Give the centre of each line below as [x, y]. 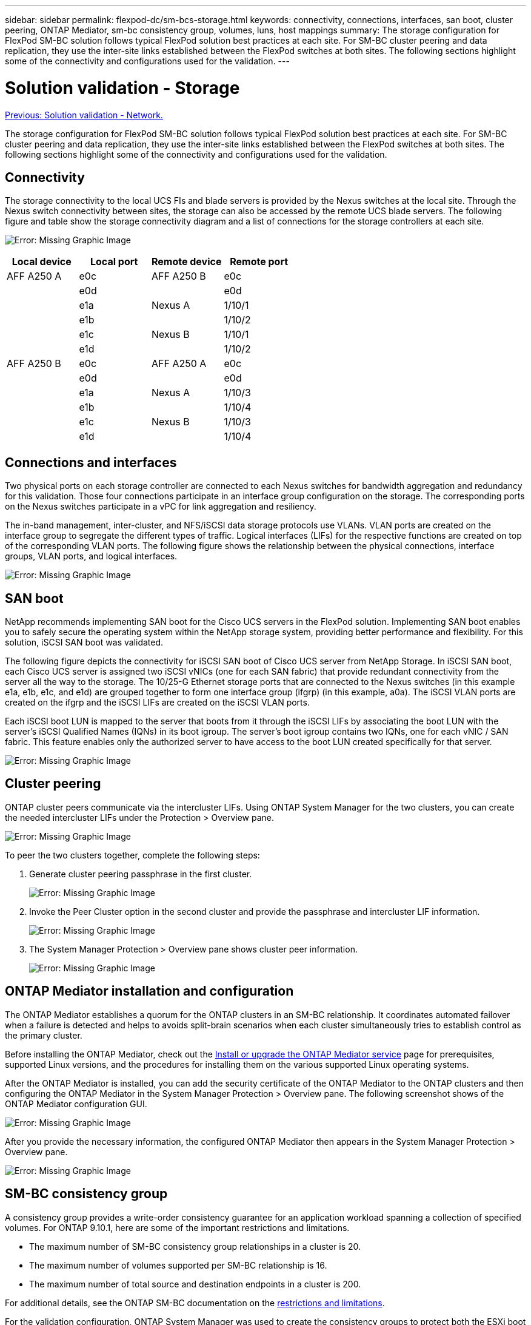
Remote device [186, 262]
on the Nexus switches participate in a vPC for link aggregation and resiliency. [161, 507]
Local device [42, 262]
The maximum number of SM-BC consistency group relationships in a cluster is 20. [195, 1246]
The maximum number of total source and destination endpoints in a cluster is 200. [195, 1284]
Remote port [259, 262]
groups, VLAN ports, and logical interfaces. [91, 556]
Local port [114, 262]
